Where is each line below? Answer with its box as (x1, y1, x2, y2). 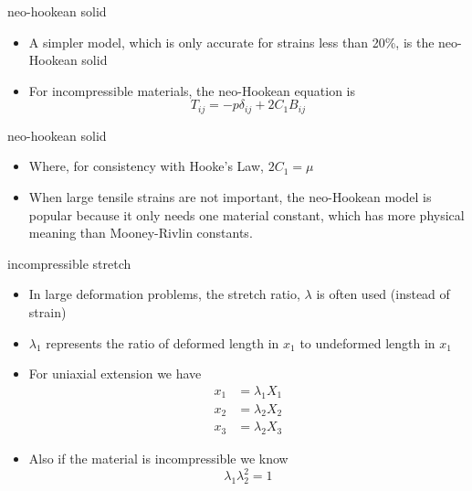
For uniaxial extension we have (28, 364, 202, 383)
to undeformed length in (299, 333, 435, 352)
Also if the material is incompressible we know (28, 449, 288, 468)
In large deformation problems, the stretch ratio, (28, 284, 300, 304)
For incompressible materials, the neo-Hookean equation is (28, 80, 356, 100)
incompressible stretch (7, 253, 131, 272)
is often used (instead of (316, 284, 450, 304)
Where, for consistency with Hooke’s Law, (28, 156, 264, 176)
